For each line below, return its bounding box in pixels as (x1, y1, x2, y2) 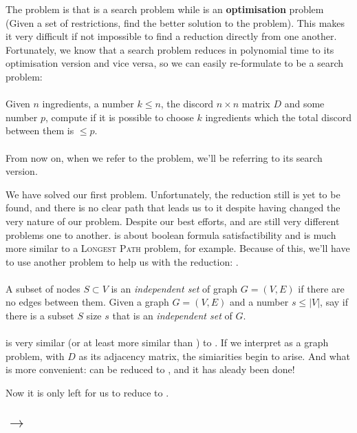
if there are (298, 281, 345, 295)
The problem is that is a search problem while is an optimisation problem (6, 2, 324, 16)
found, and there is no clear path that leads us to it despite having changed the (6, 200, 340, 215)
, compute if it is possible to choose (45, 109, 194, 124)
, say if (320, 295, 349, 309)
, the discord (160, 96, 214, 111)
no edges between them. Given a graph (6, 295, 169, 309)
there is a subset (6, 308, 74, 323)
